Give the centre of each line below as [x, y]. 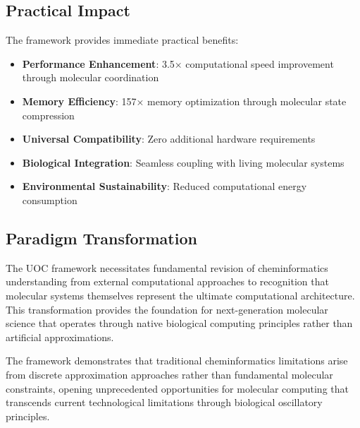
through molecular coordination [91, 77]
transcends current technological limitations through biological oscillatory [164, 402]
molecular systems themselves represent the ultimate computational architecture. [180, 295]
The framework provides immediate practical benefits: [122, 40]
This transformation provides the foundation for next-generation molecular [167, 309]
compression [48, 115]
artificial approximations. [60, 337]
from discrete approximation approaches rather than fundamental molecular [169, 374]
